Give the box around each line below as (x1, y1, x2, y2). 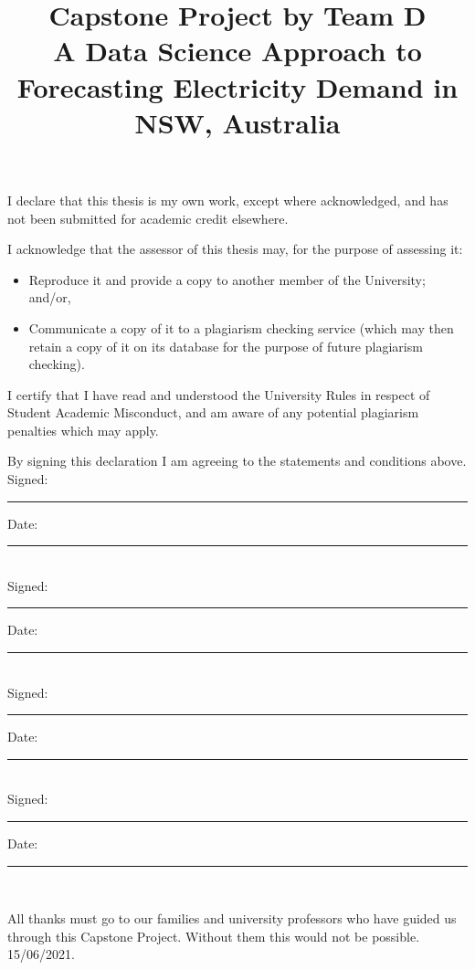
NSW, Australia (134, 103, 341, 141)
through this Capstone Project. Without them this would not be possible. (7, 926, 420, 945)
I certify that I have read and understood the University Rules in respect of (7, 385, 430, 404)
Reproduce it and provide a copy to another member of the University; (28, 269, 426, 289)
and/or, (28, 288, 71, 307)
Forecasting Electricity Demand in (16, 68, 459, 105)
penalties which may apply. (7, 420, 159, 439)
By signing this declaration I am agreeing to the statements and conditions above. (7, 451, 467, 470)
